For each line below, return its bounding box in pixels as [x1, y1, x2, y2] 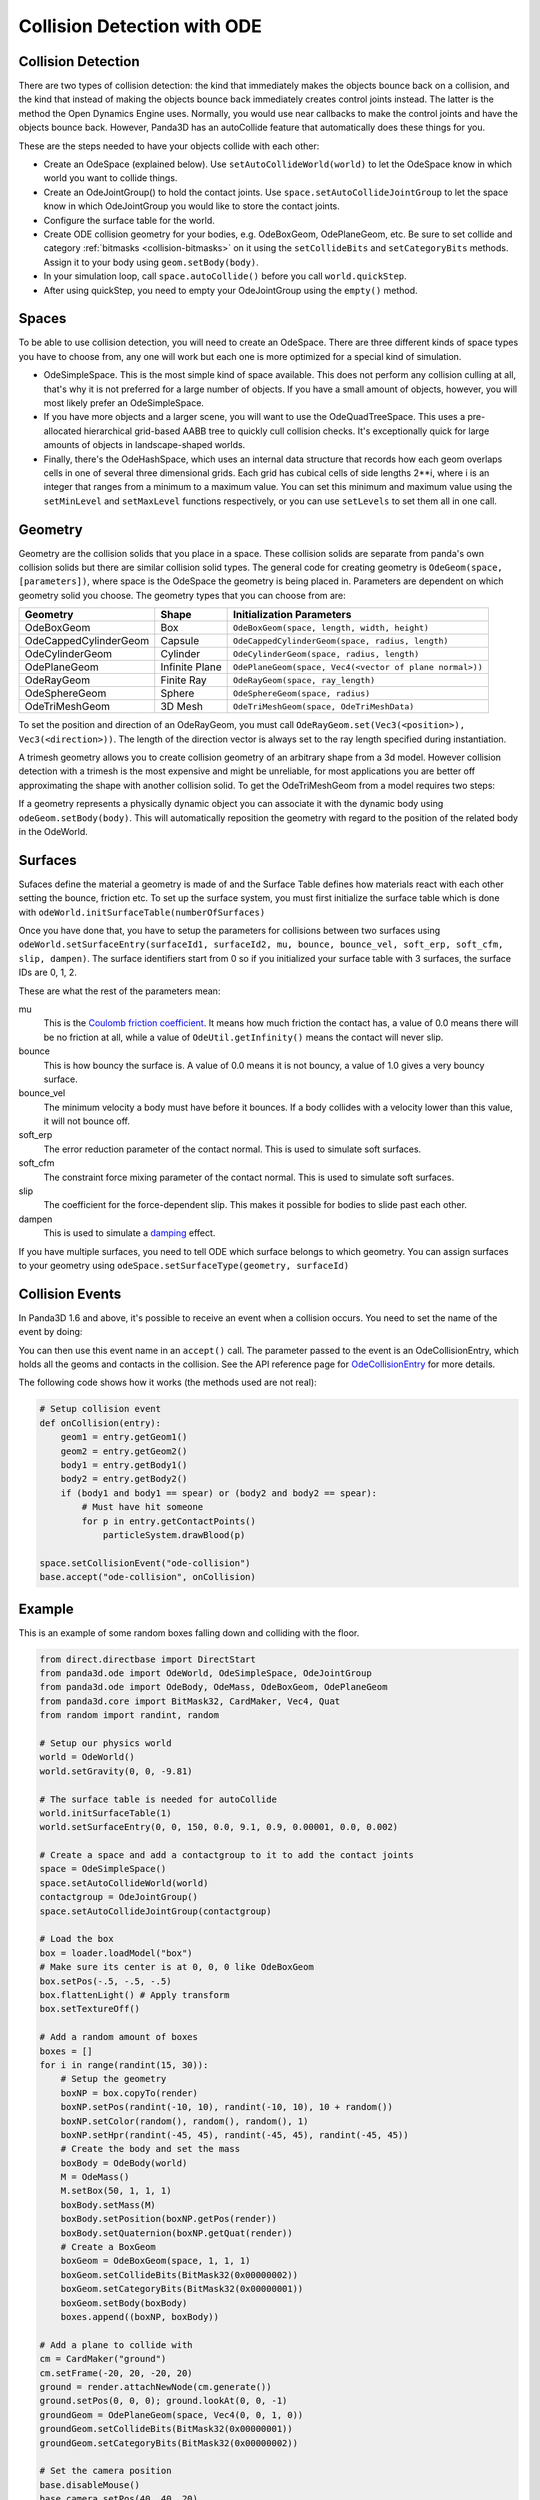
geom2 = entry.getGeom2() [60, 1445, 188, 1457]
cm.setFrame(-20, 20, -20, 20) [39, 2367, 194, 2379]
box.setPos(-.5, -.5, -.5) [39, 1975, 172, 1987]
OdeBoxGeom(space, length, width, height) [233, 622, 430, 633]
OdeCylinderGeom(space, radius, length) [233, 648, 420, 659]
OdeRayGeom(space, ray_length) [233, 675, 376, 685]
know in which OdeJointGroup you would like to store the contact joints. [43, 200, 340, 212]
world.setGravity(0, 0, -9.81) [39, 1765, 194, 1777]
